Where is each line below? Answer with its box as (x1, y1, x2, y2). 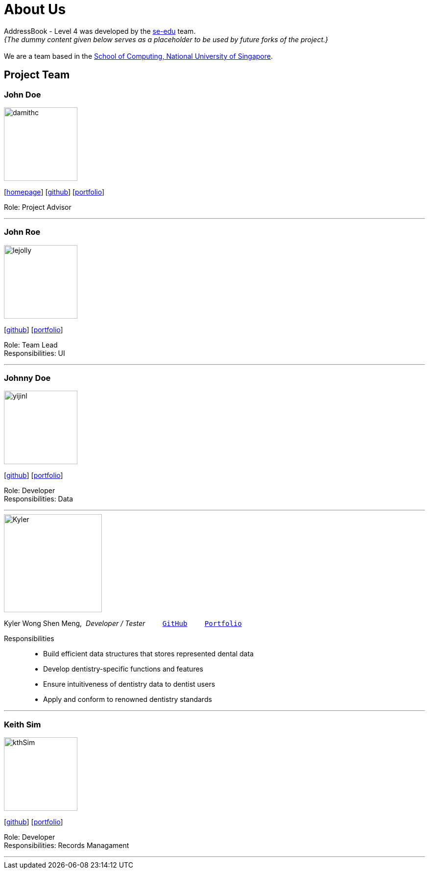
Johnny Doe (4, 373, 51, 383)
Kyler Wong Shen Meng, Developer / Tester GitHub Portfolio (4, 619, 242, 628)
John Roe (4, 227, 41, 237)
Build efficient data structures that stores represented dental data (43, 649, 254, 658)
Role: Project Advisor (4, 202, 71, 211)
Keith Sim (4, 719, 41, 729)
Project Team (4, 69, 70, 81)
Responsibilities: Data (4, 495, 73, 503)
